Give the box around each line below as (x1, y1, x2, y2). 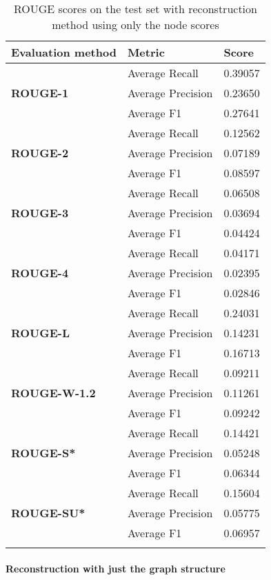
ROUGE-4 (11, 265, 69, 281)
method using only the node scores (52, 17, 219, 32)
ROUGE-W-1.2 (11, 385, 96, 401)
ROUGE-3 (11, 205, 69, 221)
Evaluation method (11, 44, 117, 60)
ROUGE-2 (11, 145, 69, 161)
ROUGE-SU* (11, 505, 86, 521)
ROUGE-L (11, 325, 70, 341)
